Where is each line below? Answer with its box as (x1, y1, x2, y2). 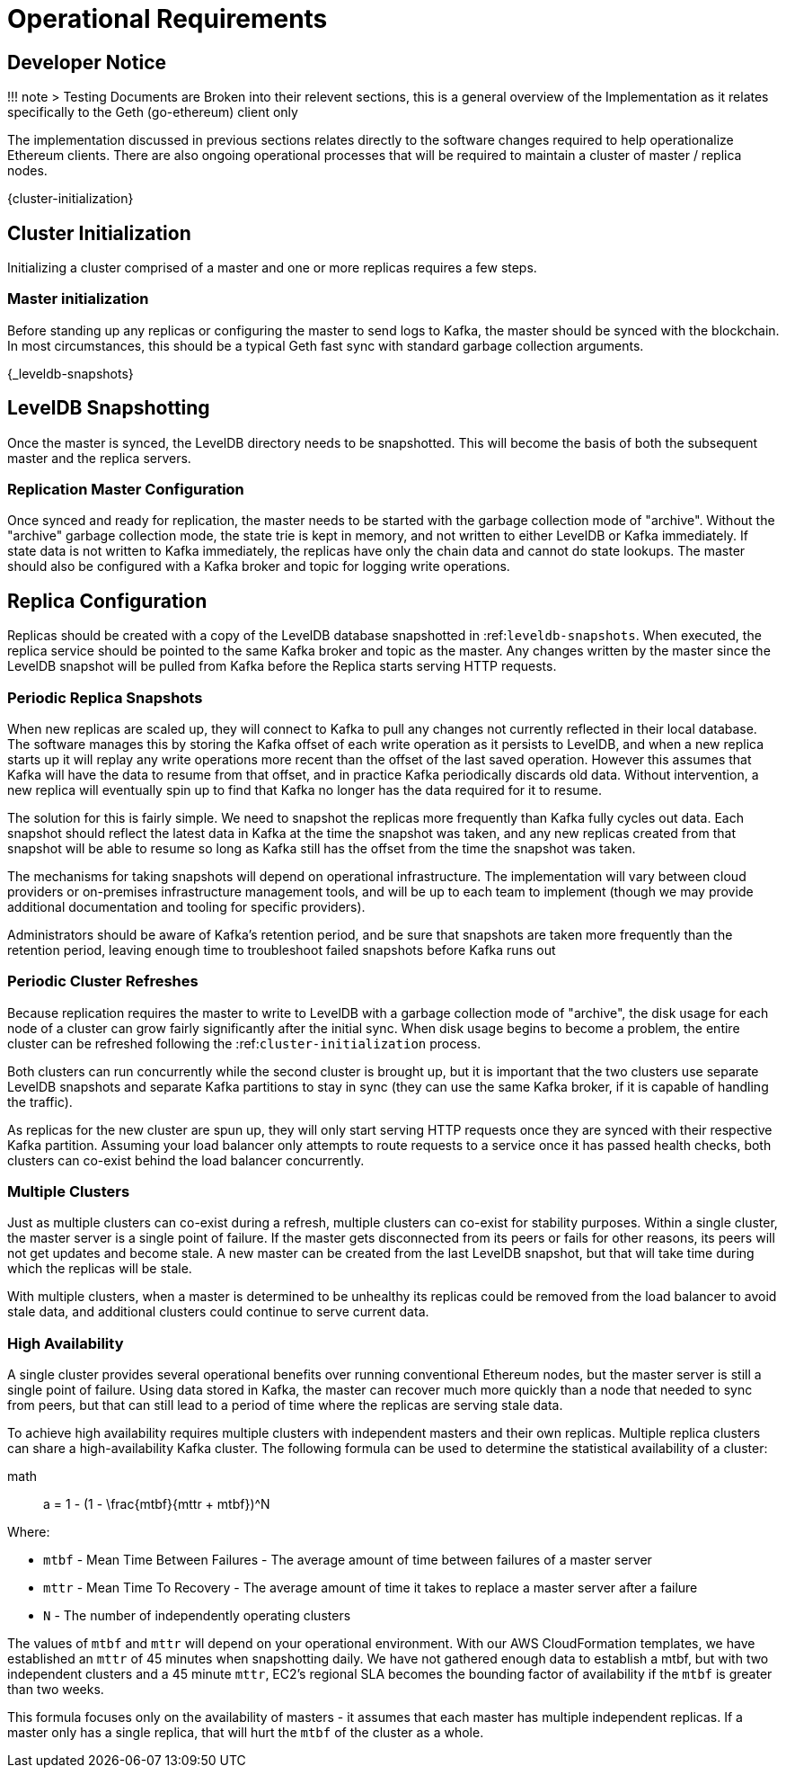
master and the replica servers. (7, 450, 191, 466)
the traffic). (7, 1093, 73, 1110)
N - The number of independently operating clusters (43, 1608, 351, 1624)
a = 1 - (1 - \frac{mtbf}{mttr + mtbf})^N (43, 1496, 270, 1512)
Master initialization (7, 290, 149, 308)
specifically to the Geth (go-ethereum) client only (7, 104, 298, 120)
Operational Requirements (7, 4, 328, 34)
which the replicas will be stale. (7, 1261, 192, 1277)
